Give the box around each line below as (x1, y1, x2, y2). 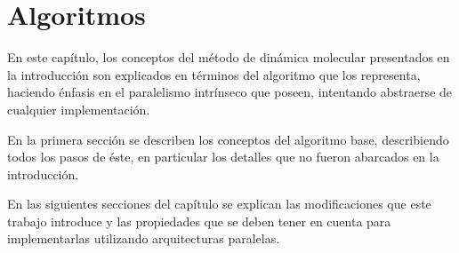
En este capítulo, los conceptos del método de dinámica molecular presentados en (7, 48, 450, 67)
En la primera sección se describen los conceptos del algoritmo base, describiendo (7, 130, 449, 148)
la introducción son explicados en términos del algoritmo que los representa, (7, 65, 421, 83)
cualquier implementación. (7, 99, 150, 118)
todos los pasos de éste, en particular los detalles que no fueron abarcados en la (7, 147, 439, 166)
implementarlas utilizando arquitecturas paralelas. (7, 229, 280, 248)
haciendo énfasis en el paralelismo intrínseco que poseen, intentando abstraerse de (7, 83, 453, 101)
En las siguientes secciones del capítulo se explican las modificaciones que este (7, 194, 431, 213)
